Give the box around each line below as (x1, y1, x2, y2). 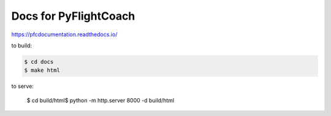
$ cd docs (24, 58, 54, 65)
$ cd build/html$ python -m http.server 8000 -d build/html (26, 96, 175, 104)
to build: (11, 42, 32, 49)
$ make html (24, 67, 61, 74)
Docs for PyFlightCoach (11, 9, 135, 23)
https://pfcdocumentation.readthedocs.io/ (11, 31, 118, 38)
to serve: (11, 83, 34, 90)
